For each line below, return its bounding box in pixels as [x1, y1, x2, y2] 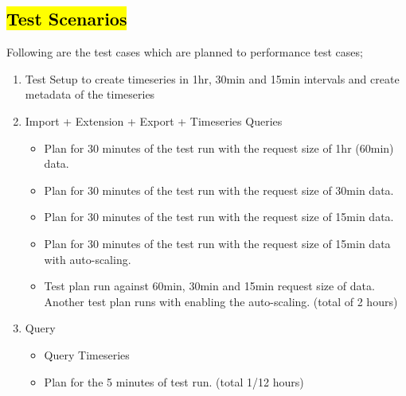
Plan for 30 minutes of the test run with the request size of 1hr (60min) [44, 139, 394, 156]
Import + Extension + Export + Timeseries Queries [25, 112, 283, 129]
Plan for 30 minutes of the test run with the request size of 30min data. [44, 181, 394, 198]
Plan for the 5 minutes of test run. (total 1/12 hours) [44, 373, 304, 390]
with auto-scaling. [44, 250, 131, 267]
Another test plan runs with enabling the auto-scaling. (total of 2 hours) [44, 293, 398, 309]
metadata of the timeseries [25, 86, 155, 103]
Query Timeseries [44, 346, 130, 363]
